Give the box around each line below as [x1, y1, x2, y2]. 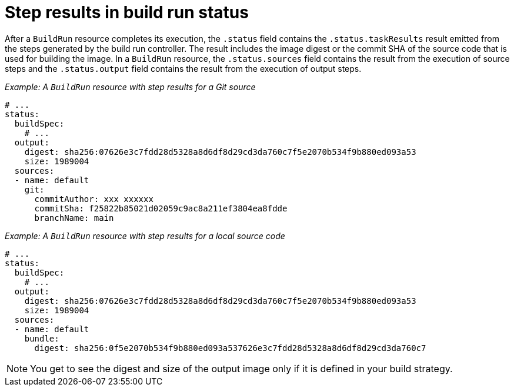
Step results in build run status [5, 2, 249, 22]
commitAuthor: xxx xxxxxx [34, 194, 153, 204]
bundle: [24, 333, 59, 343]
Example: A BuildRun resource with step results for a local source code [5, 230, 285, 241]
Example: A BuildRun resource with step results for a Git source [5, 81, 256, 92]
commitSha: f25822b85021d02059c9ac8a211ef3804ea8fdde [34, 203, 288, 213]
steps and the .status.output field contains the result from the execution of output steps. [5, 63, 362, 74]
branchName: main [34, 213, 114, 223]
